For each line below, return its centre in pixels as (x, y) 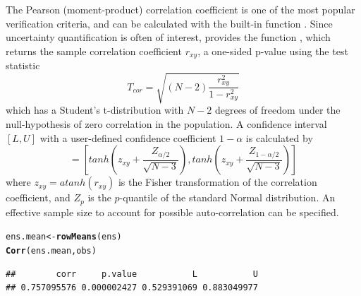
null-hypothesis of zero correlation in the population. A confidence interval (166, 123)
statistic (23, 65)
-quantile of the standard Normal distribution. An (227, 197)
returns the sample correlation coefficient (94, 51)
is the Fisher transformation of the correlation (218, 182)
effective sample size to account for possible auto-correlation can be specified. (172, 212)
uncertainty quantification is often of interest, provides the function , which (168, 37)
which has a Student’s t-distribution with (95, 110)
